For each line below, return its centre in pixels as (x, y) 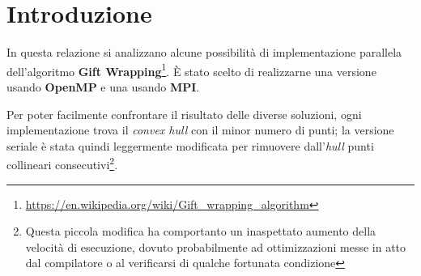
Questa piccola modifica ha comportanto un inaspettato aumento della (201, 231)
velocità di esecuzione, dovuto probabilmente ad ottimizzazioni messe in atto (216, 246)
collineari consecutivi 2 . (62, 163)
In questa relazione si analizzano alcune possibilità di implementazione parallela (204, 52)
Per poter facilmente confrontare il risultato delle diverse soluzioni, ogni (184, 114)
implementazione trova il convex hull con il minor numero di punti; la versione (200, 130)
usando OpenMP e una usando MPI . (103, 86)
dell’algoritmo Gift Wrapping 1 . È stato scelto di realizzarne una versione (191, 70)
